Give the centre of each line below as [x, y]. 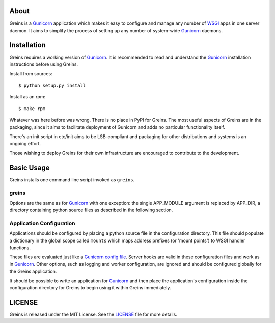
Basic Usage [30, 167]
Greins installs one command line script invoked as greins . [72, 180]
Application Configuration [43, 223]
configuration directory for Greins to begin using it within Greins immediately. [90, 288]
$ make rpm [32, 109]
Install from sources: [31, 73]
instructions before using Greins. [44, 64]
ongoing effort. [25, 144]
